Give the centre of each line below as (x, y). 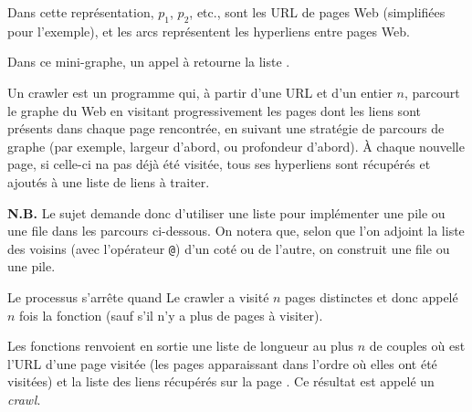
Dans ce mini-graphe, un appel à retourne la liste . (149, 62)
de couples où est (417, 346)
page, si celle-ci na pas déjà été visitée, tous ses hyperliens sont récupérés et (219, 164)
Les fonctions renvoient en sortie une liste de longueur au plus (181, 346)
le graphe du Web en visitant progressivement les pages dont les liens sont (214, 110)
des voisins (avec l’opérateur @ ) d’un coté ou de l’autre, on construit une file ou (229, 248)
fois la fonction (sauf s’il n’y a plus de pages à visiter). (171, 315)
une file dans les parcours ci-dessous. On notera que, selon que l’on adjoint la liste (236, 231)
